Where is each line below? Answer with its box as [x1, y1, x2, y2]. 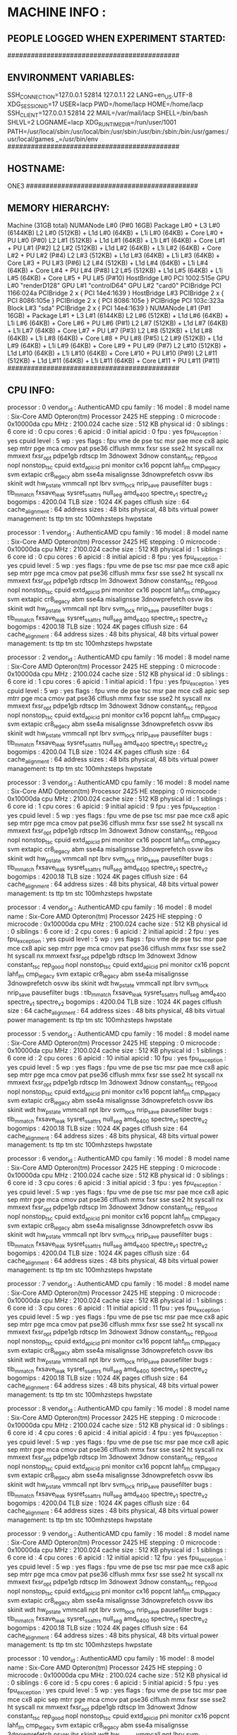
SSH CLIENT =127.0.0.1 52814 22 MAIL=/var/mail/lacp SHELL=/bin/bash [7, 109, 208, 119]
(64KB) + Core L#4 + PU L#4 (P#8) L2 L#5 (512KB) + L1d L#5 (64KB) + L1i [7, 266, 224, 275]
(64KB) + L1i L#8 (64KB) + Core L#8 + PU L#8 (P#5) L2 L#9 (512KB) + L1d [7, 333, 224, 342]
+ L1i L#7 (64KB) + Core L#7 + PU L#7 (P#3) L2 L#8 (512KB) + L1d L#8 [7, 326, 213, 335]
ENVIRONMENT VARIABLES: [7, 71, 135, 84]
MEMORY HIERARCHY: [7, 202, 110, 214]
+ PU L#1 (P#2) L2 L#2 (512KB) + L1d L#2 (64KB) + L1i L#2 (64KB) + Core [7, 244, 221, 252]
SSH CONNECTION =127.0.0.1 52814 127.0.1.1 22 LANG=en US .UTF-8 [7, 90, 193, 101]
